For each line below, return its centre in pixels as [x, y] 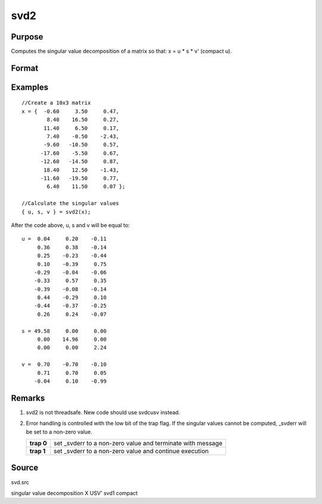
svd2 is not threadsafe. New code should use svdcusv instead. [103, 412]
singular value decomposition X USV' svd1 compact [75, 493]
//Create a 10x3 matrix [56, 103]
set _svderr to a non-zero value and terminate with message [138, 444]
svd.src [20, 482]
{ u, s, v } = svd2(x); [56, 212]
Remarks [28, 398]
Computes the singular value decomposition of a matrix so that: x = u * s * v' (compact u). [121, 51]
